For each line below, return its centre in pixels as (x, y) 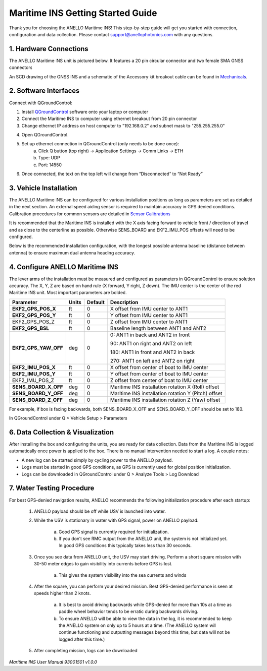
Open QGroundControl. (45, 135)
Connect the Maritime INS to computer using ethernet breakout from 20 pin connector (109, 119)
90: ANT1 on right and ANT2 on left (151, 343)
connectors (21, 67)
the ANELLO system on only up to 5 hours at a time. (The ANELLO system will (137, 625)
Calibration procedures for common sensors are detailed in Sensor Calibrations (90, 214)
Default (96, 302)
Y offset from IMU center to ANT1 (149, 315)
